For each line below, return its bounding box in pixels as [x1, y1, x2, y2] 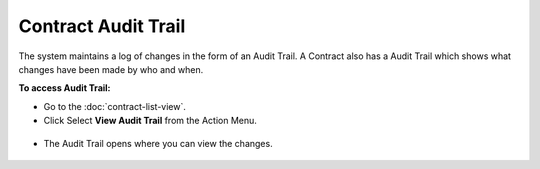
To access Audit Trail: [18, 82, 111, 94]
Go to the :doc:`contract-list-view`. [43, 100, 187, 112]
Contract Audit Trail [18, 15, 186, 37]
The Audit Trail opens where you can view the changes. [43, 137, 274, 149]
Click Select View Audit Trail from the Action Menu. [43, 115, 257, 127]
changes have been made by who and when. [18, 63, 204, 75]
